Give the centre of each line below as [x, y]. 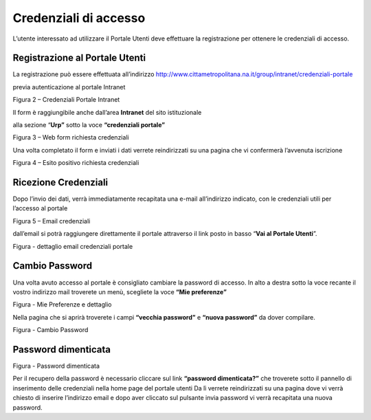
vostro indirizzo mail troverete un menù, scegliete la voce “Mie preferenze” [120, 291]
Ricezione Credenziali [60, 183]
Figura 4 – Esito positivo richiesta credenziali [76, 163]
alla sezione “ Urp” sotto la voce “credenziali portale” [89, 125]
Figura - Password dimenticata [56, 366]
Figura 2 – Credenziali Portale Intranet [66, 100]
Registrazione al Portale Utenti [79, 58]
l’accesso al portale [40, 208]
